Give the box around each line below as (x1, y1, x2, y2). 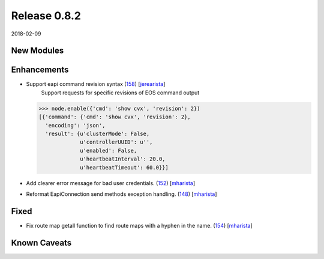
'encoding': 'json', (45, 122, 106, 129)
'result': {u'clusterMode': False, (45, 130, 150, 138)
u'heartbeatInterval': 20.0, (80, 156, 166, 162)
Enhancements (11, 65, 69, 75)
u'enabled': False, (80, 147, 137, 154)
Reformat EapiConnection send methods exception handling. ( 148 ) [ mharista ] (26, 190, 217, 198)
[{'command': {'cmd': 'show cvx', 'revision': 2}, (38, 114, 191, 120)
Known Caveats (11, 237, 72, 248)
